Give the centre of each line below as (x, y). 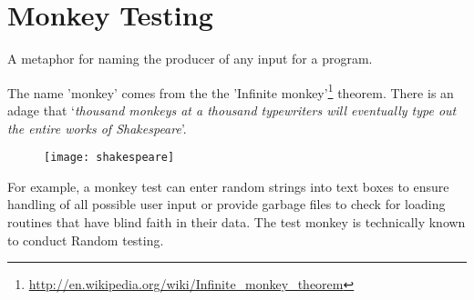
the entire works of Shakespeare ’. (97, 128)
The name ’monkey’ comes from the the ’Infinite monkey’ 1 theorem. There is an (231, 91)
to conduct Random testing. (86, 240)
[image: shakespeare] (109, 158)
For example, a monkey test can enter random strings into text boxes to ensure (228, 186)
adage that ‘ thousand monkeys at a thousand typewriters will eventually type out (232, 110)
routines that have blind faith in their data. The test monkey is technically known (237, 222)
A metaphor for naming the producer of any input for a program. (190, 59)
